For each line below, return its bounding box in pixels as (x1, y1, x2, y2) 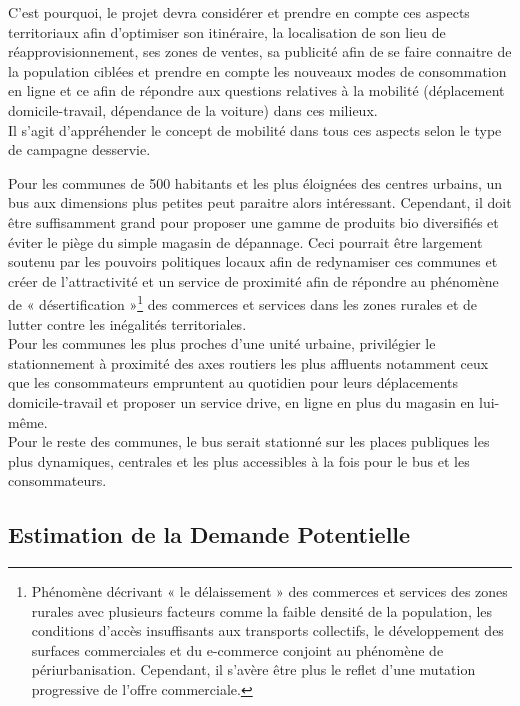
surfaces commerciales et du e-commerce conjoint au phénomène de (31, 639, 444, 660)
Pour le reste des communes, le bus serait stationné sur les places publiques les (8, 431, 490, 452)
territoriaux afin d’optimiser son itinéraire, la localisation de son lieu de (8, 21, 446, 42)
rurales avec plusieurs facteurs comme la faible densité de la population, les (31, 600, 493, 621)
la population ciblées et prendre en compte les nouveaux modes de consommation (8, 60, 507, 81)
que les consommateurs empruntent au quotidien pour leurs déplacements (8, 372, 459, 393)
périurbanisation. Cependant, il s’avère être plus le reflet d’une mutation (31, 659, 476, 680)
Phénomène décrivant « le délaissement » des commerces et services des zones (31, 581, 508, 602)
